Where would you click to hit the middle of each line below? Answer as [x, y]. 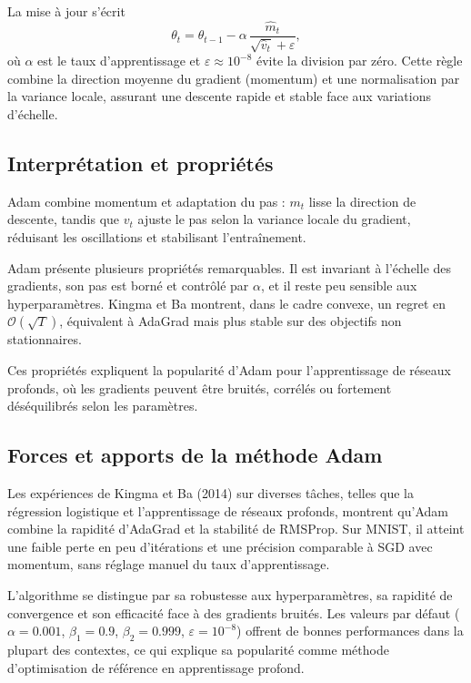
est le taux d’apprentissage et [119, 61]
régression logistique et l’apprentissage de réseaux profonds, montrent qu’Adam [228, 510]
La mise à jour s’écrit [66, 11]
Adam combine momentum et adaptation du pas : [146, 201]
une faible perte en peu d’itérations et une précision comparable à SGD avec [220, 546]
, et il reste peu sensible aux [339, 285]
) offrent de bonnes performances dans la [350, 631]
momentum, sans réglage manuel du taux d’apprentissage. [169, 564]
